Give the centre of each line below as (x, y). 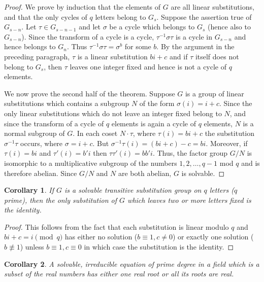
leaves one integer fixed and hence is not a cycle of (148, 66)
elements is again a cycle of (154, 123)
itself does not (217, 56)
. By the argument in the (195, 46)
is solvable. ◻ (203, 173)
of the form (157, 103)
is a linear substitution (112, 56)
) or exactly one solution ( (213, 237)
